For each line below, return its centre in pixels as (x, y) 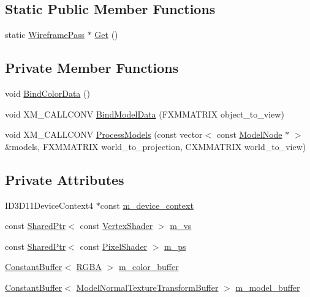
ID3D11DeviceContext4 (49, 205)
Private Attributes (65, 179)
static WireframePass (45, 35)
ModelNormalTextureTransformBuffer (147, 287)
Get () (106, 35)
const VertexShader (116, 226)
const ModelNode (249, 134)
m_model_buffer (268, 287)
